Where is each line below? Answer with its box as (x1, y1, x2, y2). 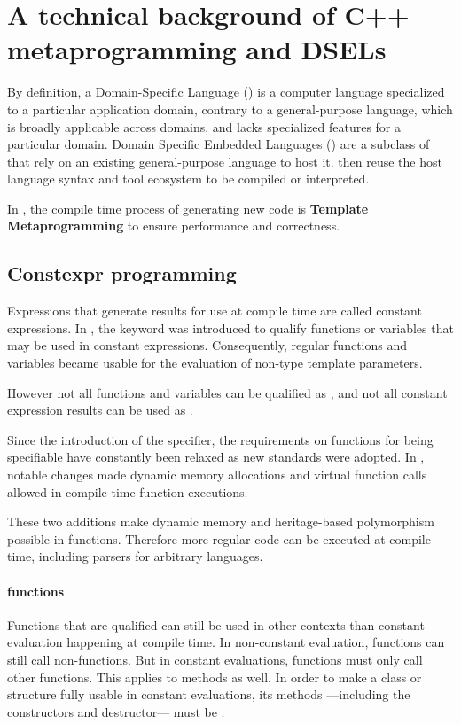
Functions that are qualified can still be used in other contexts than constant (7, 615, 425, 634)
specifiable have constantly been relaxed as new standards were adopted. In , (7, 448, 425, 466)
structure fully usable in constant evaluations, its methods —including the (7, 685, 410, 704)
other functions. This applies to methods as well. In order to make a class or (7, 667, 422, 686)
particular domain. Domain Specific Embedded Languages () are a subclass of (7, 135, 430, 153)
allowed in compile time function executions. (7, 482, 248, 501)
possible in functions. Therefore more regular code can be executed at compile (7, 529, 431, 548)
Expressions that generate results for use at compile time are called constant (7, 301, 422, 320)
